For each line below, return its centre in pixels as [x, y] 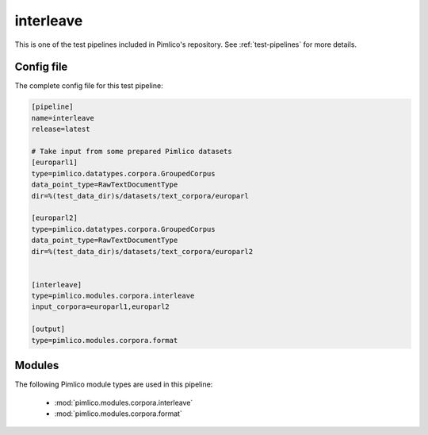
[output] [48, 329]
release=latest [61, 129]
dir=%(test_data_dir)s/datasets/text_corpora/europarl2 [142, 251]
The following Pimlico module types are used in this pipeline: [114, 384]
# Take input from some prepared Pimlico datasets [132, 151]
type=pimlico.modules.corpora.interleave [113, 296]
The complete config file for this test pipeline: [89, 86]
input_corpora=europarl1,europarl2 [100, 307]
